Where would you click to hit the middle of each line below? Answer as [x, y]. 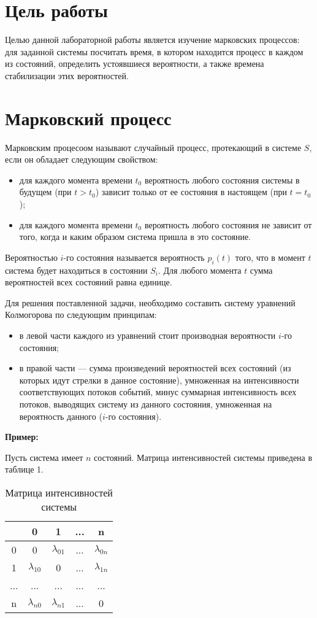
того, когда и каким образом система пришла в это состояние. [135, 237]
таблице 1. [25, 469]
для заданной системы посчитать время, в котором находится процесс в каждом [154, 51]
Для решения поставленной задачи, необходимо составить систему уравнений [150, 302]
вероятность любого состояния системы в [222, 180]
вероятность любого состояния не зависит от [228, 224]
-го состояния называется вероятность [134, 257]
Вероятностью [31, 257]
